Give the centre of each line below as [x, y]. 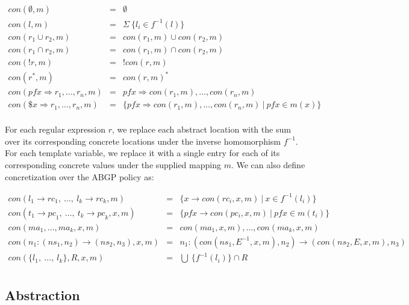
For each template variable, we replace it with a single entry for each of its [142, 153]
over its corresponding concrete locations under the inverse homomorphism [143, 141]
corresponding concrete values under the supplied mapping [113, 165]
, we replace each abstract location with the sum [201, 129]
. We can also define [268, 165]
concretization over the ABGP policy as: [80, 176]
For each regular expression [55, 129]
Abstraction [42, 294]
